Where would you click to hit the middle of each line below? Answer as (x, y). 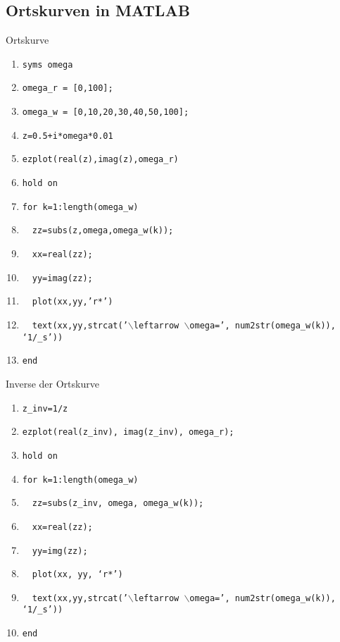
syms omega (48, 64)
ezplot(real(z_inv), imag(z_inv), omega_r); (128, 432)
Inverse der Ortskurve (52, 383)
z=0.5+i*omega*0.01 (68, 136)
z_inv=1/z (45, 408)
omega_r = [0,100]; (68, 88)
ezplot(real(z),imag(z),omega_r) (100, 160)
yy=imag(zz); (62, 278)
